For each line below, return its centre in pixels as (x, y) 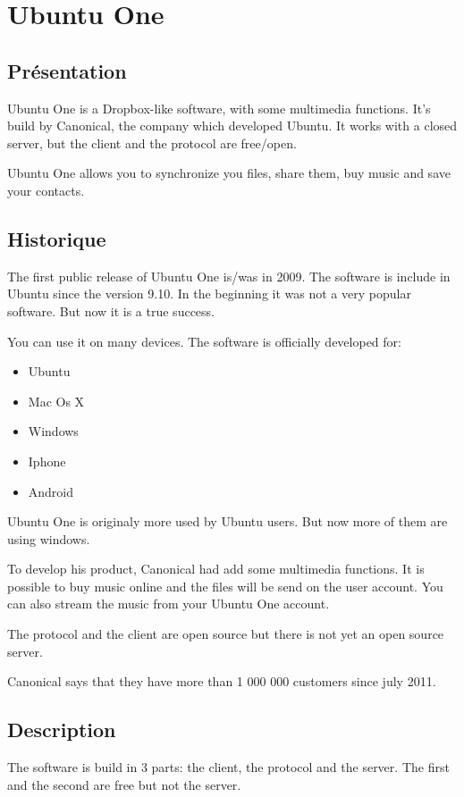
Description (62, 730)
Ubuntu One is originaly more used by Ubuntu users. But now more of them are (228, 521)
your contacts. (46, 190)
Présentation (67, 70)
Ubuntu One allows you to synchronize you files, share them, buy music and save (229, 173)
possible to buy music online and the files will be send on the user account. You (225, 586)
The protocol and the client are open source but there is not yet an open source (226, 634)
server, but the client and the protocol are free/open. (152, 143)
